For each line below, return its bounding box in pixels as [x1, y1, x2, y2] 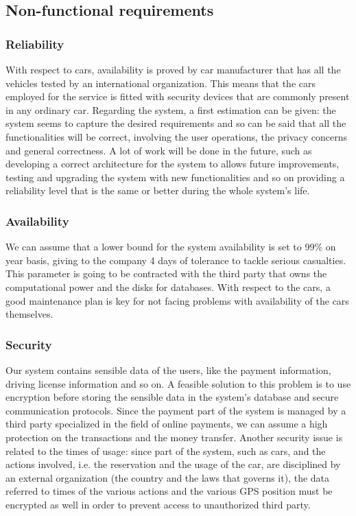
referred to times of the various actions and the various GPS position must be [5, 484, 333, 498]
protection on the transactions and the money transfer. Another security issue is [5, 430, 343, 444]
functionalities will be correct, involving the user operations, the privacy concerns [5, 129, 347, 143]
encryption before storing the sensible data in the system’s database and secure [5, 390, 339, 404]
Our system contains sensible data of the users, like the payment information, [5, 362, 331, 377]
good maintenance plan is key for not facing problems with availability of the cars [5, 293, 349, 307]
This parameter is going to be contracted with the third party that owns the [5, 266, 327, 281]
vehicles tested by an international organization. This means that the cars [5, 75, 316, 90]
